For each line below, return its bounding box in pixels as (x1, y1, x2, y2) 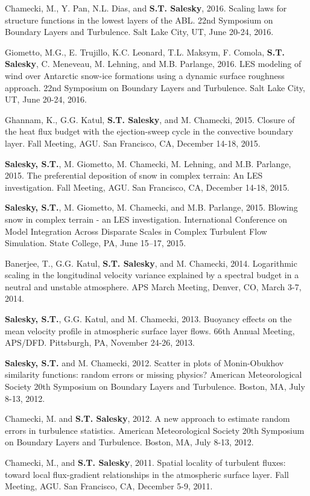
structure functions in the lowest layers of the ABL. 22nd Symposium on (5, 13, 273, 26)
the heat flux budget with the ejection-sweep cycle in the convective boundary (5, 125, 294, 138)
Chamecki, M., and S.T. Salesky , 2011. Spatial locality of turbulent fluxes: (5, 456, 286, 468)
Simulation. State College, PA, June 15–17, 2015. (5, 237, 186, 249)
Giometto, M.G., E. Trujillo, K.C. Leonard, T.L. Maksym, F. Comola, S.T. (5, 45, 285, 58)
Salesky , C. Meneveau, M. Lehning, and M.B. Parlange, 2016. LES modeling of (5, 57, 302, 70)
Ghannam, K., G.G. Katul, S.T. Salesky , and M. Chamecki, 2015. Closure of (5, 113, 295, 126)
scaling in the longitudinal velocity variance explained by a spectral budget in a (5, 269, 299, 281)
